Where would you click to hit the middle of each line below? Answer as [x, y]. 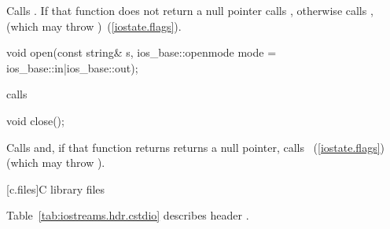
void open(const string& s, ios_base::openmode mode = [142, 52]
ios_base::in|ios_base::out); [72, 67]
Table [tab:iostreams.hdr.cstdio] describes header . [128, 215]
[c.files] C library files [56, 188]
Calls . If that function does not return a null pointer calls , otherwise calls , [190, 10]
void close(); [35, 120]
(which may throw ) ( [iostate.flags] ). [94, 26]
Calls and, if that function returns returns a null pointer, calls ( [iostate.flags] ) [196, 147]
